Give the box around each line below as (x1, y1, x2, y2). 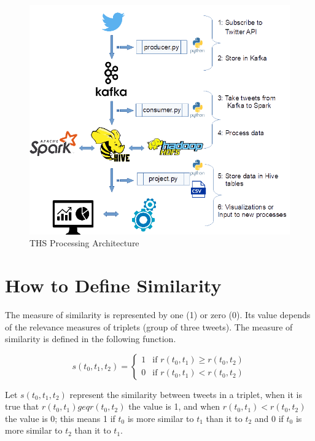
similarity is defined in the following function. (5, 332, 176, 345)
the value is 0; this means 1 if (5, 412, 115, 424)
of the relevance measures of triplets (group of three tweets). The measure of (5, 320, 293, 333)
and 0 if (254, 412, 284, 424)
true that (5, 400, 39, 413)
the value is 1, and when (128, 400, 220, 413)
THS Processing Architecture (29, 236, 139, 249)
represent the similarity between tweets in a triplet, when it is (69, 388, 302, 400)
